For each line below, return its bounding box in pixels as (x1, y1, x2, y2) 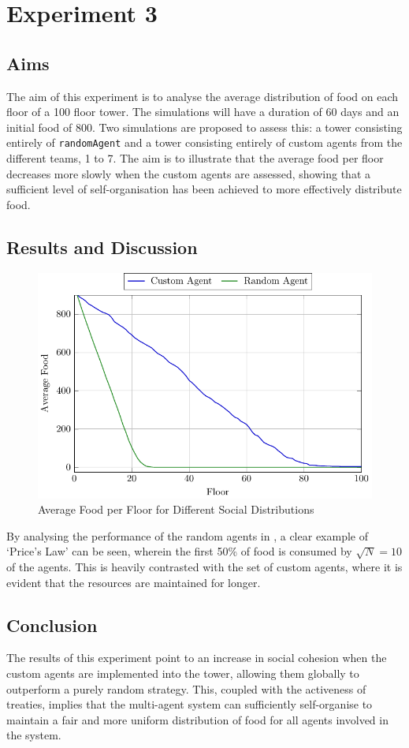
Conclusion (6, 612, 98, 637)
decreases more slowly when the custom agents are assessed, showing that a (6, 165, 370, 181)
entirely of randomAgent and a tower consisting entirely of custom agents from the (6, 134, 403, 151)
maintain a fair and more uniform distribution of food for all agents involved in (6, 711, 389, 727)
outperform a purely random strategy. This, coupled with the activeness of (6, 680, 366, 697)
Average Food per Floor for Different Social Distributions (38, 501, 314, 518)
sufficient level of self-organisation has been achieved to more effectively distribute (6, 181, 402, 197)
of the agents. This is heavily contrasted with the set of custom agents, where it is (6, 558, 403, 574)
